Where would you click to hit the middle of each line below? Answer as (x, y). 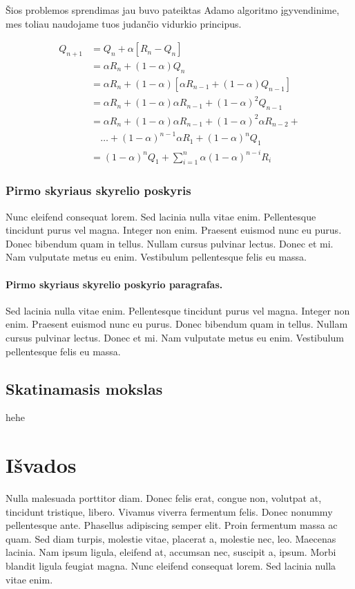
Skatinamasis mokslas (84, 388)
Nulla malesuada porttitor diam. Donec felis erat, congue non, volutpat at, (164, 498)
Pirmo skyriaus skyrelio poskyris (98, 190)
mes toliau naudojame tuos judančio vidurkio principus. (124, 23)
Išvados (41, 465)
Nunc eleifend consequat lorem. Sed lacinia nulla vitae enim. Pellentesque (161, 216)
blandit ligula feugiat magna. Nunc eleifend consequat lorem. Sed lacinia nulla (171, 566)
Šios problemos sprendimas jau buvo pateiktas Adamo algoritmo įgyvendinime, (173, 10)
